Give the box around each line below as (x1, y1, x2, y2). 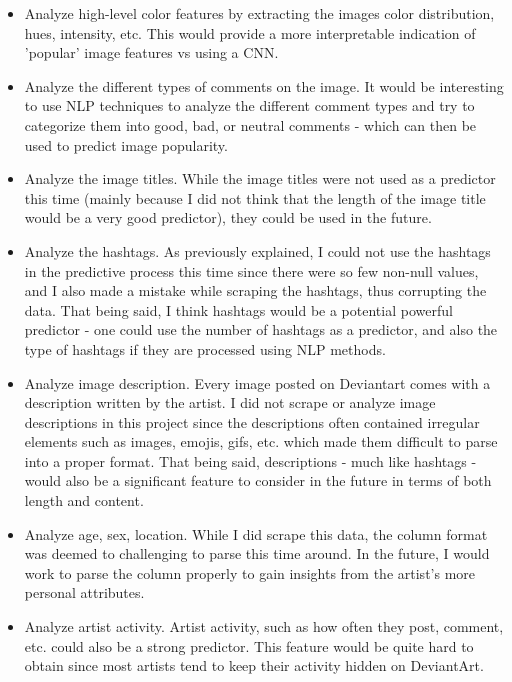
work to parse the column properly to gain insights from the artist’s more (24, 562, 476, 583)
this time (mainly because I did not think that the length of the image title (24, 187, 486, 208)
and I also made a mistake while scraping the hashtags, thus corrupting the (24, 280, 487, 301)
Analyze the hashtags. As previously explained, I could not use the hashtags (24, 240, 491, 261)
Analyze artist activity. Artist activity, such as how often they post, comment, (24, 616, 504, 637)
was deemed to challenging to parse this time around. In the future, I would (24, 543, 490, 564)
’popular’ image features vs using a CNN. (24, 42, 279, 63)
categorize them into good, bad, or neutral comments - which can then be (24, 114, 477, 135)
